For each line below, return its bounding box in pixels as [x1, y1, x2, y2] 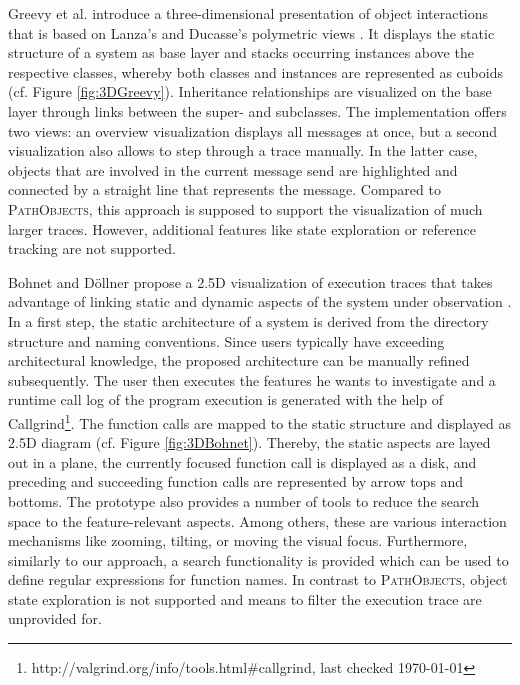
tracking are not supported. [8, 238, 176, 259]
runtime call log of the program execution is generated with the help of [8, 389, 444, 410]
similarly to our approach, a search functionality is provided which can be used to [8, 549, 509, 570]
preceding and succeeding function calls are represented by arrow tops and [8, 471, 464, 492]
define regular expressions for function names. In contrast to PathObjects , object [8, 569, 508, 590]
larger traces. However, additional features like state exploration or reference [8, 218, 477, 239]
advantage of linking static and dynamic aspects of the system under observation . [8, 291, 512, 312]
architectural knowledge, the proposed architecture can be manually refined [8, 350, 470, 371]
